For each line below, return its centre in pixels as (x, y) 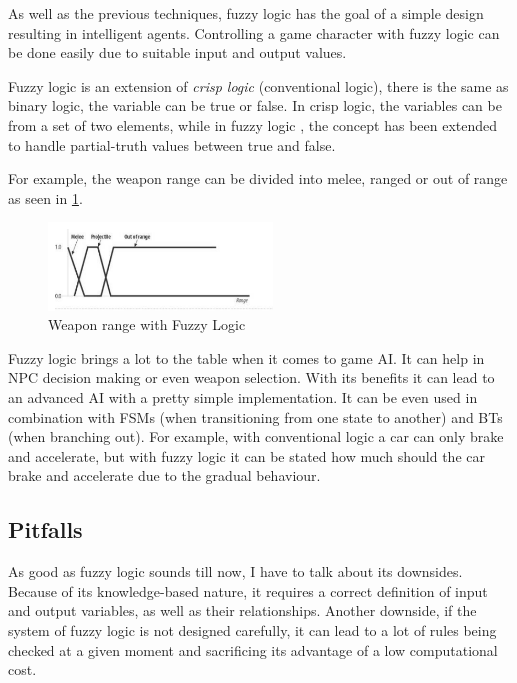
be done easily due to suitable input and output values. (177, 52)
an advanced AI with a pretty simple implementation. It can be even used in (243, 397)
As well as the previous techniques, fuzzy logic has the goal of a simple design (246, 13)
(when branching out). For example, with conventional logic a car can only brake (256, 436)
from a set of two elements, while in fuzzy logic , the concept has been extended (253, 124)
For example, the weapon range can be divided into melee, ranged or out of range (258, 178)
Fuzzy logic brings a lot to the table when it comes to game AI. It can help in (246, 357)
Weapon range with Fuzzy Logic (147, 324)
